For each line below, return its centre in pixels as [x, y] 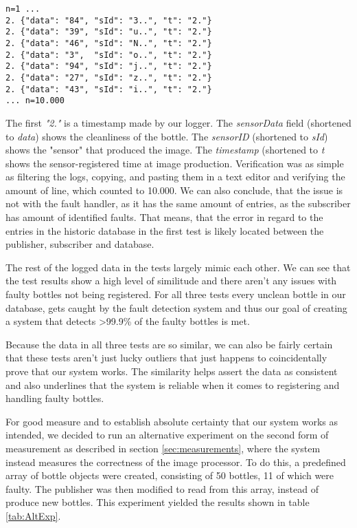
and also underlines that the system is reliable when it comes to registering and [173, 384]
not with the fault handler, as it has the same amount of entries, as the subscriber [178, 203]
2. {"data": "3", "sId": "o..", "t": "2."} [109, 55]
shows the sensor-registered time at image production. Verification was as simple [175, 163]
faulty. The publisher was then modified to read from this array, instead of [162, 488]
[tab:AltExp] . [33, 515]
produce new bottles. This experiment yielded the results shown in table [158, 502]
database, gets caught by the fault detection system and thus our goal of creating [176, 307]
